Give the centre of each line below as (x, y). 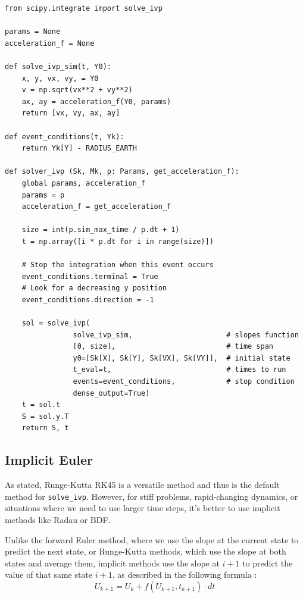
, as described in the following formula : (185, 574)
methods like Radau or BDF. (58, 520)
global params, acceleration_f (84, 183)
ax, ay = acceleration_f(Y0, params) (96, 101)
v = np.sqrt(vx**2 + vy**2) (77, 90)
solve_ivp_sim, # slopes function (186, 335)
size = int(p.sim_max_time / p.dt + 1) (101, 230)
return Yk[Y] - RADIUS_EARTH (79, 148)
